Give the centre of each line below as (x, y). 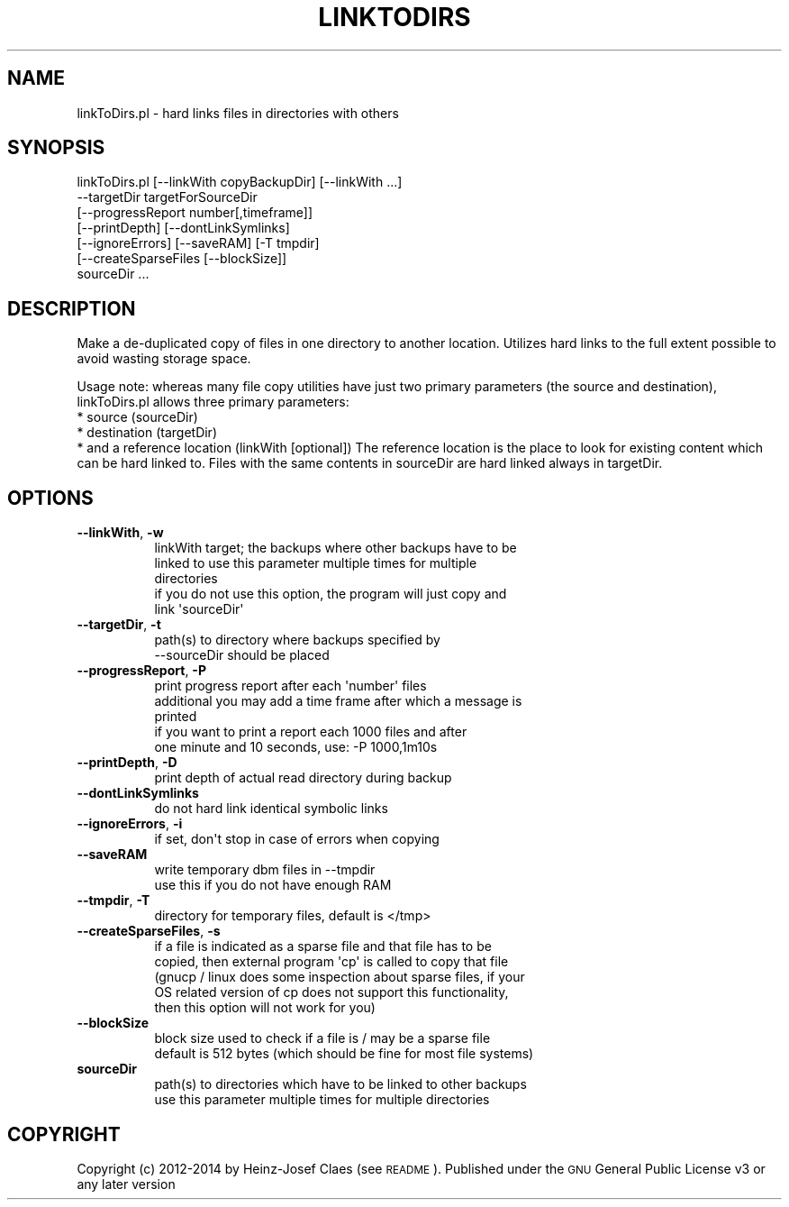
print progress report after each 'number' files (290, 686)
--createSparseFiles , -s (149, 931)
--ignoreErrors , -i (130, 824)
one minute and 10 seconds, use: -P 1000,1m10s (296, 747)
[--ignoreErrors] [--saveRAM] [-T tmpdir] (198, 243)
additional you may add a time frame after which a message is (338, 701)
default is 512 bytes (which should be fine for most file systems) (344, 1054)
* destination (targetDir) (147, 433)
